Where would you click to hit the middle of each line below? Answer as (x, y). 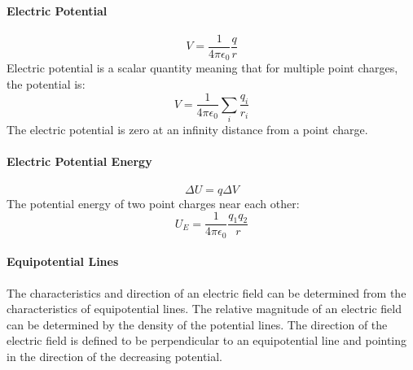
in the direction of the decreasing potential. (115, 356)
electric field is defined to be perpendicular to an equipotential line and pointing (207, 340)
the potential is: (46, 83)
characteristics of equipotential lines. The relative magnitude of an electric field (204, 309)
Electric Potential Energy (79, 161)
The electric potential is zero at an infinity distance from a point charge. (187, 130)
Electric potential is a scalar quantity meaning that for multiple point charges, (202, 68)
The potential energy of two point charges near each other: (153, 203)
